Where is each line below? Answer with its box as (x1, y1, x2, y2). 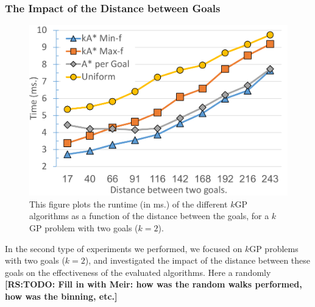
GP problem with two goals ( (29, 222, 138, 234)
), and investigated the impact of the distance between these (85, 254, 311, 267)
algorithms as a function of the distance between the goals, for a (29, 209, 269, 222)
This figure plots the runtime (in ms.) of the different (29, 197, 228, 210)
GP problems (249, 242, 299, 255)
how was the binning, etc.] (5, 290, 118, 302)
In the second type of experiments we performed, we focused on (5, 242, 242, 255)
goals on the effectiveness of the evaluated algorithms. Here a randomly (5, 265, 271, 278)
